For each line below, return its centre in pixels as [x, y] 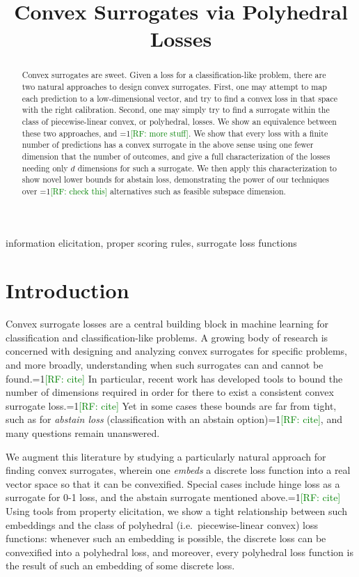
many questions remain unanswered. [83, 433]
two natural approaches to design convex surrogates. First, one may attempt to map [174, 87]
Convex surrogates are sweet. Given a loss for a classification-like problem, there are [174, 75]
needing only [45, 168]
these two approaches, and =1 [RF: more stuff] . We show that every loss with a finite [175, 133]
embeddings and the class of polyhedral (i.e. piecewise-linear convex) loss [162, 524]
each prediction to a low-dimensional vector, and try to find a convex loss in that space [179, 98]
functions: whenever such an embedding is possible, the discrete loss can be [166, 538]
